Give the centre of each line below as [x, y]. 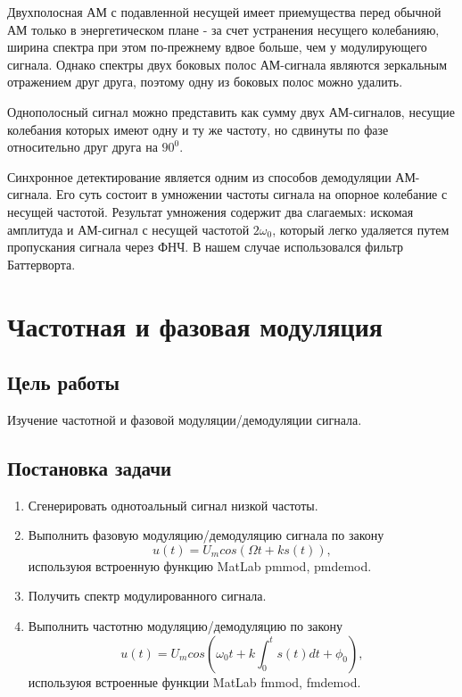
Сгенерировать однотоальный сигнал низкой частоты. [173, 505]
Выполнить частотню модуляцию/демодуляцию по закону [186, 626]
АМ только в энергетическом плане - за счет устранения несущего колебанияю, [223, 29]
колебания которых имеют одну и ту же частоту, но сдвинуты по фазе [198, 129]
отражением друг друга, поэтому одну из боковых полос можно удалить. [205, 82]
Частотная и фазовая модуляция [195, 325]
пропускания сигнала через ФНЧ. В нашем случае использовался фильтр [206, 247]
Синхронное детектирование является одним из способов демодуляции [199, 176]
